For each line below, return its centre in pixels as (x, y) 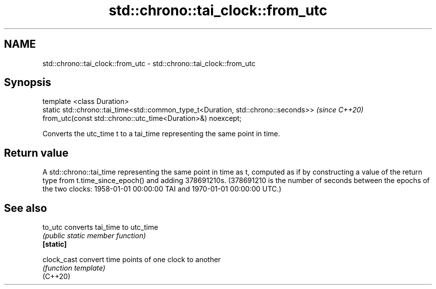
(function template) (74, 268)
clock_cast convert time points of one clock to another (132, 260)
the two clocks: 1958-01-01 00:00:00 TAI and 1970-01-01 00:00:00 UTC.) (162, 189)
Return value (36, 153)
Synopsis (28, 83)
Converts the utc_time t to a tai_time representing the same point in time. (161, 134)
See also (26, 208)
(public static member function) (94, 236)
